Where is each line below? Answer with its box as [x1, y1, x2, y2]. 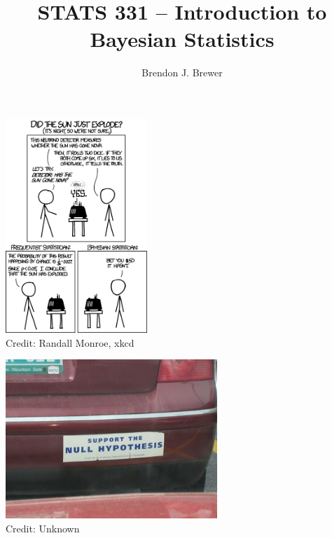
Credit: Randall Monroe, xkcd [6, 335, 134, 350]
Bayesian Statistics [90, 25, 275, 53]
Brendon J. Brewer [141, 65, 223, 80]
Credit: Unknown [6, 520, 80, 535]
